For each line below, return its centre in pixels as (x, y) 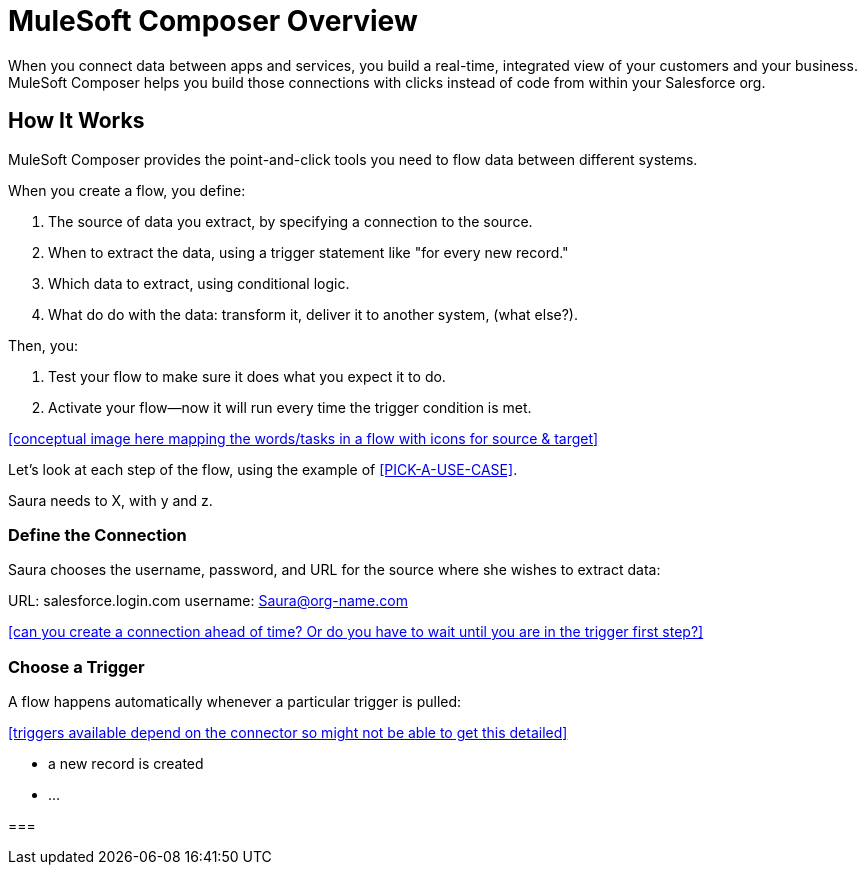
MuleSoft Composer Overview (213, 21)
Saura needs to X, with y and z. (110, 500)
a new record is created (126, 764)
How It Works (76, 121)
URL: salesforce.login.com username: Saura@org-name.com (208, 601)
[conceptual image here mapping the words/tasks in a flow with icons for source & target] (303, 438)
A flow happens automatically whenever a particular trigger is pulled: (235, 702)
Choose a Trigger (76, 666)
